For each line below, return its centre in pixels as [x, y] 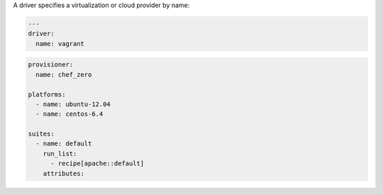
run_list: [60, 153]
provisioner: [51, 65]
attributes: [64, 173]
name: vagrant [60, 43]
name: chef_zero [64, 75]
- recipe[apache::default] [98, 164]
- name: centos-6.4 [70, 114]
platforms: [47, 94]
